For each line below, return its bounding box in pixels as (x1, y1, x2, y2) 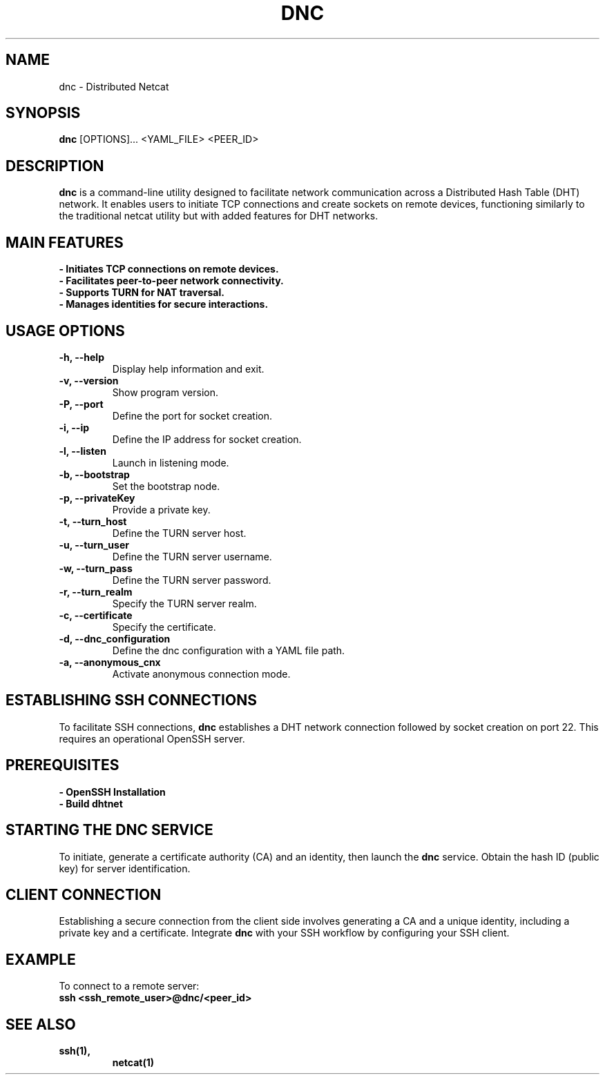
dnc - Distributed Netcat (59, 80, 169, 92)
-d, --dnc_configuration (59, 632, 171, 645)
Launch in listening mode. (112, 456, 229, 469)
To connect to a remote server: (59, 980, 200, 992)
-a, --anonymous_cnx (59, 656, 161, 668)
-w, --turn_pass (59, 562, 133, 574)
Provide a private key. (112, 503, 211, 516)
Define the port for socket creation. (112, 409, 273, 422)
